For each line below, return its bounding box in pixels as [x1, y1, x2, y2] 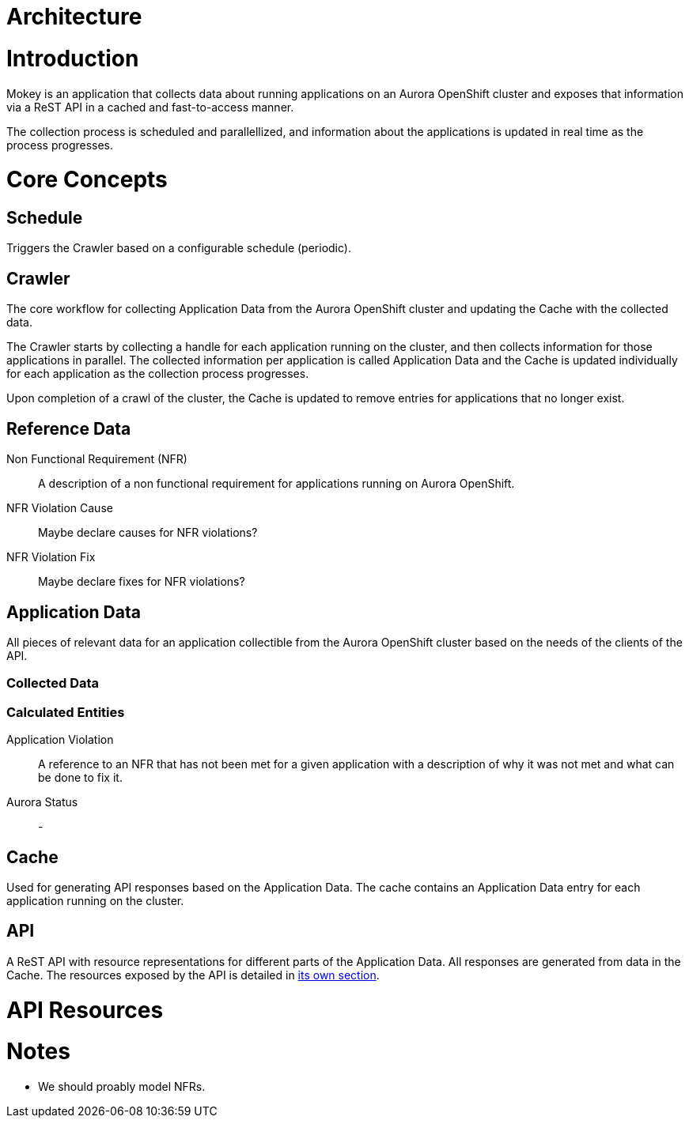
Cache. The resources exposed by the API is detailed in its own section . [6, 967, 380, 982]
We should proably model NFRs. [38, 1080, 206, 1094]
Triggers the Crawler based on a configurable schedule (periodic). [6, 241, 351, 255]
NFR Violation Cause [6, 501, 113, 515]
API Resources [6, 996, 164, 1024]
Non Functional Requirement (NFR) [6, 452, 187, 466]
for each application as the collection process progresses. [6, 367, 309, 381]
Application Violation [6, 733, 114, 747]
